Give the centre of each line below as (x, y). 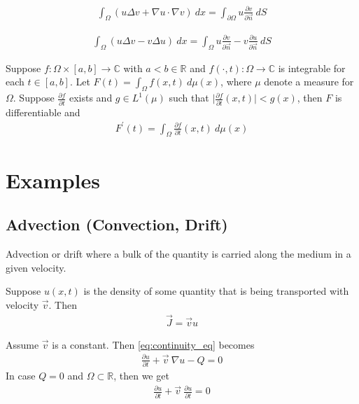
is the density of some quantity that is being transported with (216, 291)
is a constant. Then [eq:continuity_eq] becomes (153, 344)
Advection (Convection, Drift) (117, 224)
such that (189, 98)
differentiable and (43, 112)
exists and (91, 98)
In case (21, 376)
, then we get (141, 376)
